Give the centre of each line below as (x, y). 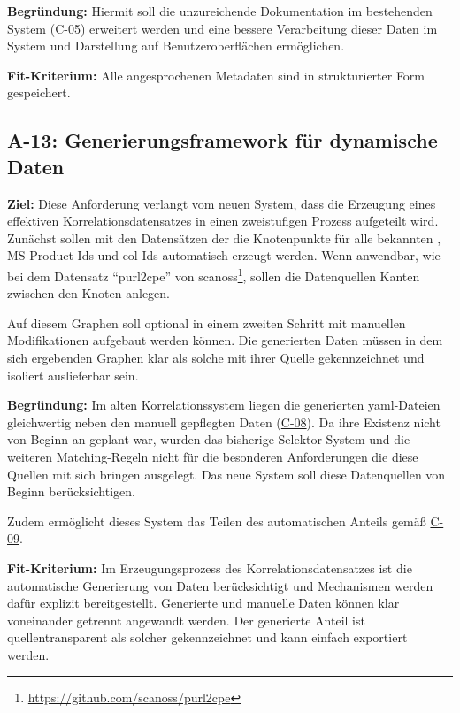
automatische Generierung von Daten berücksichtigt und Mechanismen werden (220, 585)
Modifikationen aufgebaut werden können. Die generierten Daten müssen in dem (225, 340)
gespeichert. (39, 92)
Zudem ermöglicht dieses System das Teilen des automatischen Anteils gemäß (217, 521)
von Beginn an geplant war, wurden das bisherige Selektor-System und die (209, 439)
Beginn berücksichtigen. (71, 491)
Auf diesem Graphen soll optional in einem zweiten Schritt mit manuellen (207, 322)
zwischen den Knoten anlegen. (89, 293)
